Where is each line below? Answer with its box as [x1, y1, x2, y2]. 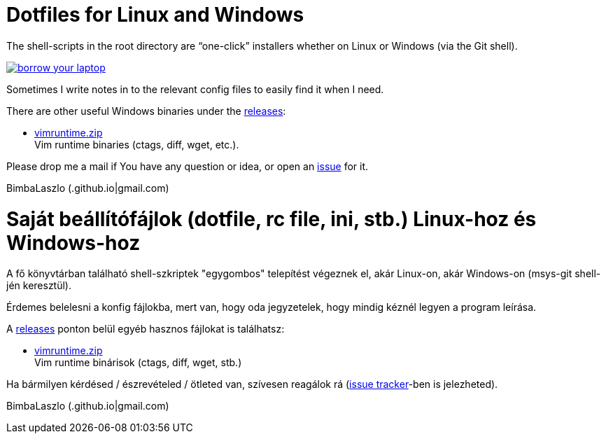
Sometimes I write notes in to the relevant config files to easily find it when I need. [6, 83, 384, 95]
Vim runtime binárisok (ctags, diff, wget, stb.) [34, 356, 242, 369]
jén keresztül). [6, 279, 72, 292]
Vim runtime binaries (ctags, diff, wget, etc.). [34, 138, 239, 151]
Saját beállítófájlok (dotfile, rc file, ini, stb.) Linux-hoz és [6, 207, 537, 231]
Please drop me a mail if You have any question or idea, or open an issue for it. [6, 160, 369, 172]
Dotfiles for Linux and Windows [6, 3, 304, 27]
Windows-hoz [6, 230, 141, 255]
